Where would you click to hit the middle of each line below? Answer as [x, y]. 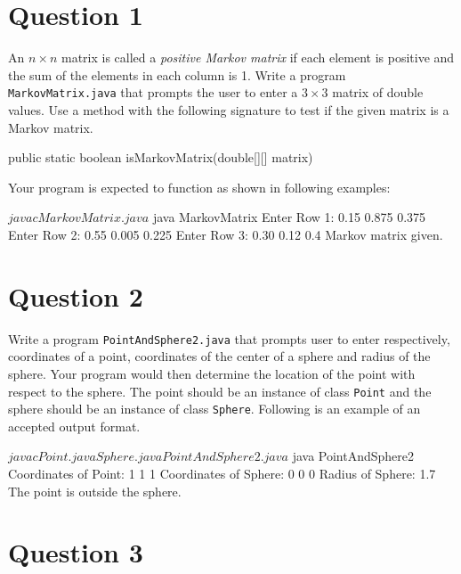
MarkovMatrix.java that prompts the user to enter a [153, 92]
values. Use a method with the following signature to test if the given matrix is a [229, 109]
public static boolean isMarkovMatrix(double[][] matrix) [161, 157]
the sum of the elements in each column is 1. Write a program [177, 74]
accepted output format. [74, 426]
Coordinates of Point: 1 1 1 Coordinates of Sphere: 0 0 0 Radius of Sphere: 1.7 [222, 473]
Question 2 [76, 295]
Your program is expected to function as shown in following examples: [199, 187]
